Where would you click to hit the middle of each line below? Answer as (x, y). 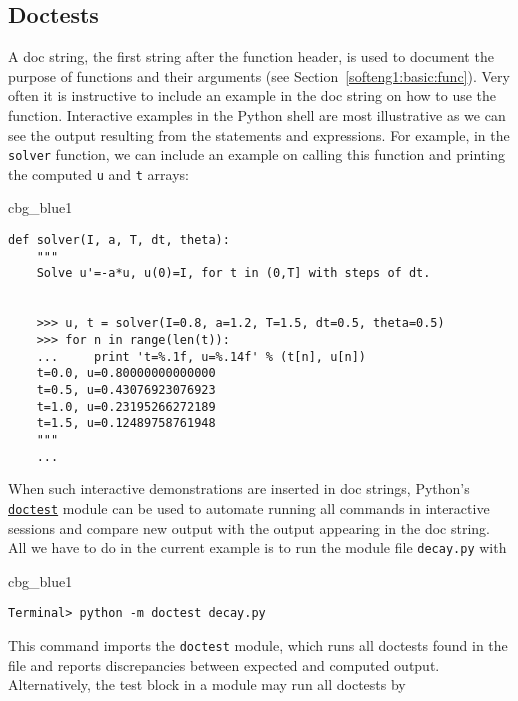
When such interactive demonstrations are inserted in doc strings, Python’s (239, 488)
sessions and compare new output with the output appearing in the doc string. (249, 527)
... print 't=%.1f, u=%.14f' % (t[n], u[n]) (201, 356)
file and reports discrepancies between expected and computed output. (224, 664)
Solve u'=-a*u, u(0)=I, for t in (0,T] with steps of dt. (233, 273)
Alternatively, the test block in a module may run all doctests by (207, 684)
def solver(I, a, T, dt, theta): (119, 240)
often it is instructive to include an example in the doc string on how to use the (252, 95)
